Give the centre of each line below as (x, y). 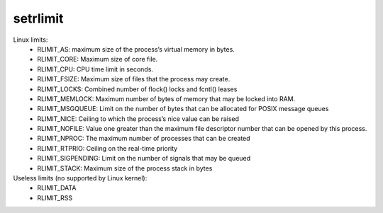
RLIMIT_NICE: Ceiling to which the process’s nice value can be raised (138, 119)
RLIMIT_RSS (55, 197)
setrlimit (38, 18)
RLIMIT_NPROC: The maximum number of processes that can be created (144, 139)
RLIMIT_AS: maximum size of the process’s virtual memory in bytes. (136, 49)
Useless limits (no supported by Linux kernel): (80, 178)
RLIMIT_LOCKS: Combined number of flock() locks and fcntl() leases (137, 89)
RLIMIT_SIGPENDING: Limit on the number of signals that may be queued (144, 159)
